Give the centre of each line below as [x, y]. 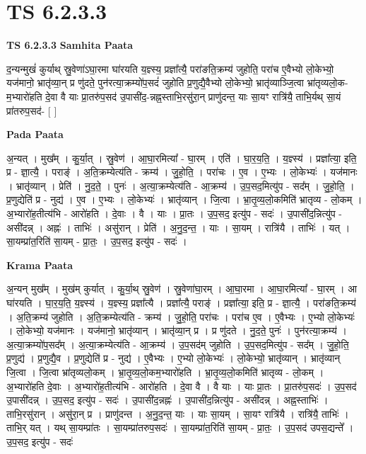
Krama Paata [40, 265]
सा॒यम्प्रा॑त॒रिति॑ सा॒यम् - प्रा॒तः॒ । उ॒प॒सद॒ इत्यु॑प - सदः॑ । [97, 241]
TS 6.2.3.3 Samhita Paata [70, 45]
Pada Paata [35, 134]
